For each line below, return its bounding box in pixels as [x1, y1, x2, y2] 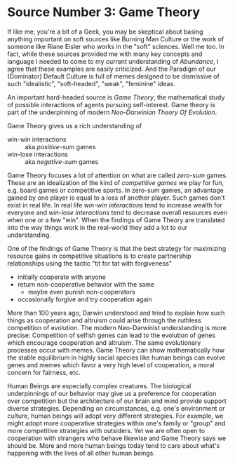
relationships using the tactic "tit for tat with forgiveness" [7, 259, 172, 267]
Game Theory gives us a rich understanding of [7, 121, 142, 130]
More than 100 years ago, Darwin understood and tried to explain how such [7, 308, 225, 317]
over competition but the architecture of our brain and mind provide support [7, 397, 227, 405]
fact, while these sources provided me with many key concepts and [7, 50, 203, 58]
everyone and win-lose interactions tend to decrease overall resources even [7, 208, 228, 217]
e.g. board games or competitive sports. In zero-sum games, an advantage [7, 186, 224, 194]
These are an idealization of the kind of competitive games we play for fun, [7, 178, 224, 186]
